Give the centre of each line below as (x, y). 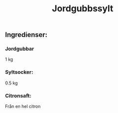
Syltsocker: (19, 72)
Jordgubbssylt (83, 9)
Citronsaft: (18, 95)
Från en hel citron (23, 107)
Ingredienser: (26, 35)
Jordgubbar (20, 49)
